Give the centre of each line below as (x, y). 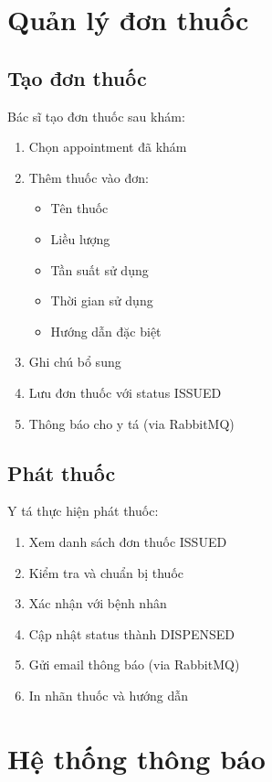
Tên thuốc (79, 208)
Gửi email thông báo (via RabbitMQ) (134, 664)
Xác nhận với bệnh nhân (98, 603)
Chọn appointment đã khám (108, 147)
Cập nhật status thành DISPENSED (131, 633)
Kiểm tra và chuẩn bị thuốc (106, 572)
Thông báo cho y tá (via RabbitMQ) (131, 423)
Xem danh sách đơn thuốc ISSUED (128, 541)
